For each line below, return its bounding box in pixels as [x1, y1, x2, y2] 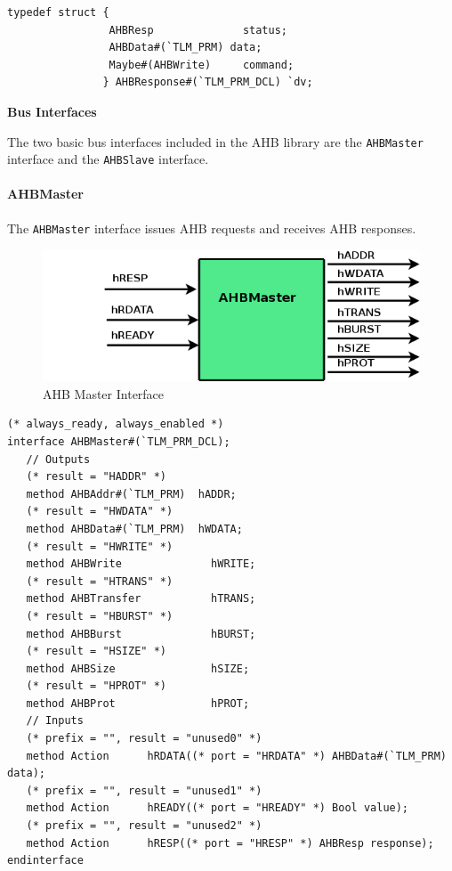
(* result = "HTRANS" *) [26, 574, 174, 588]
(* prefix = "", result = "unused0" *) [26, 732, 262, 745]
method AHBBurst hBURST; [26, 627, 256, 640]
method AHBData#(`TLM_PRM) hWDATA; [26, 522, 243, 535]
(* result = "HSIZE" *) [26, 645, 166, 658]
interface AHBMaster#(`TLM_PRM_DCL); [7, 435, 230, 448]
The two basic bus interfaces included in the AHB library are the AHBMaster [7, 132, 424, 151]
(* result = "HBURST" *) [26, 609, 174, 623]
